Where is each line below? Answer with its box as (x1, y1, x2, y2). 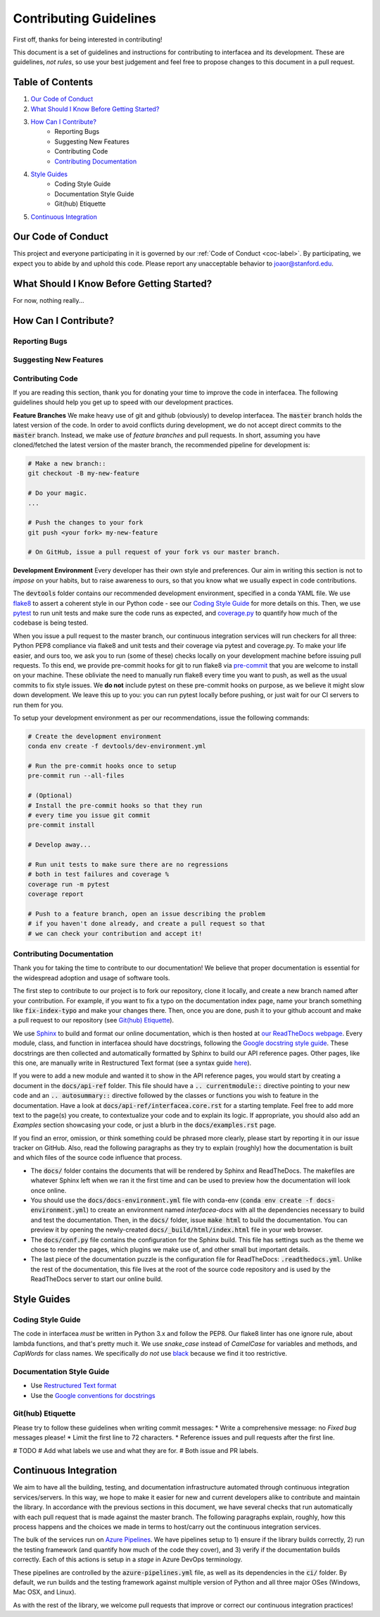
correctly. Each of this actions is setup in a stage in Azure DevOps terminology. (13, 1555, 243, 1563)
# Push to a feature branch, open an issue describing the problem (27, 909, 266, 918)
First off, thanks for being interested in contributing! (13, 35, 163, 44)
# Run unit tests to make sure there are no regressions (27, 860, 229, 868)
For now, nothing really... (13, 296, 84, 304)
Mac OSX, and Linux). (13, 1588, 77, 1597)
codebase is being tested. (13, 618, 89, 627)
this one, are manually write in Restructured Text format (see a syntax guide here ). (13, 1059, 252, 1067)
